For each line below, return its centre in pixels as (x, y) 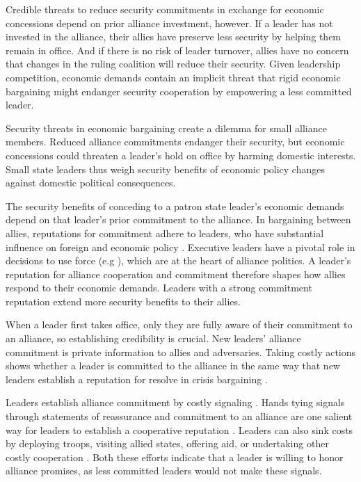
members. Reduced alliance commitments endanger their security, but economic (175, 142)
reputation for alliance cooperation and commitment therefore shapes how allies (176, 274)
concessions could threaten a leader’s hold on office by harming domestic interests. (181, 155)
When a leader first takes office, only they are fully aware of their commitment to (179, 324)
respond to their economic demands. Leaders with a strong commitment (159, 288)
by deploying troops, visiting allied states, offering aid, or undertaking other (167, 443)
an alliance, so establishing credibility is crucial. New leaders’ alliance (153, 338)
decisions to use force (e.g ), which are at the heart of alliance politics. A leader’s (178, 260)
